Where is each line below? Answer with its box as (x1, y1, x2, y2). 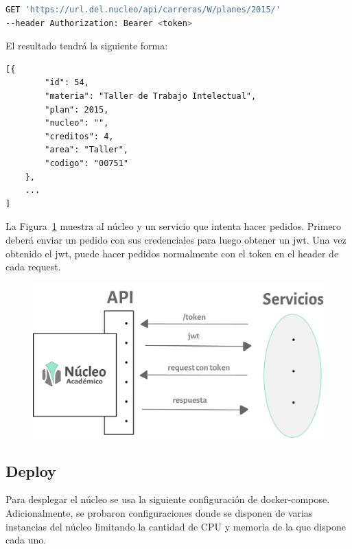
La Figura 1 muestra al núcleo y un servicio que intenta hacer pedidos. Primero (5, 219, 342, 233)
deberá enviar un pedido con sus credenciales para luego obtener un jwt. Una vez (5, 232, 347, 246)
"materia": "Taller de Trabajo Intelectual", (45, 91, 257, 101)
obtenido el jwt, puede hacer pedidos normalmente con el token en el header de (5, 246, 339, 260)
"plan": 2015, (45, 104, 109, 115)
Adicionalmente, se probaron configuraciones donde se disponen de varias (5, 505, 313, 519)
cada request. (5, 259, 61, 274)
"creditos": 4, (45, 131, 114, 141)
